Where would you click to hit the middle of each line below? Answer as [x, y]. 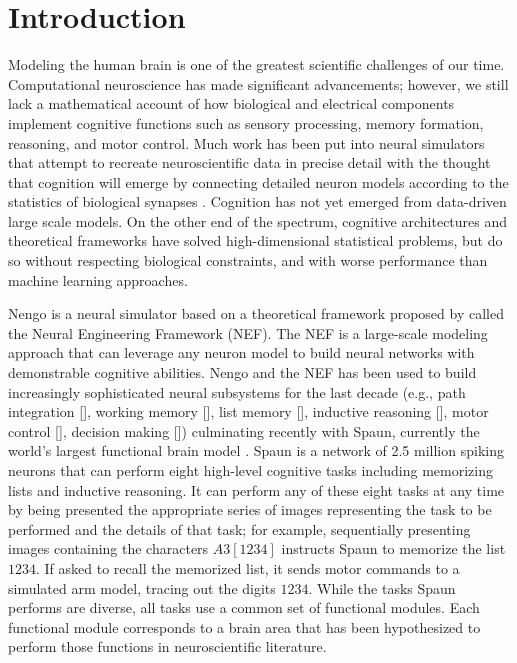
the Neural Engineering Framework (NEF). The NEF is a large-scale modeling [248, 332]
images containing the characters [108, 548]
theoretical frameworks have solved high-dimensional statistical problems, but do [255, 240]
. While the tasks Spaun [382, 587]
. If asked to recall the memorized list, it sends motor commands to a [248, 567]
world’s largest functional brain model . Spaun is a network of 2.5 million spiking [256, 450]
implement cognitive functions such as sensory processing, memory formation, [246, 122]
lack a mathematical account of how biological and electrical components [231, 103]
